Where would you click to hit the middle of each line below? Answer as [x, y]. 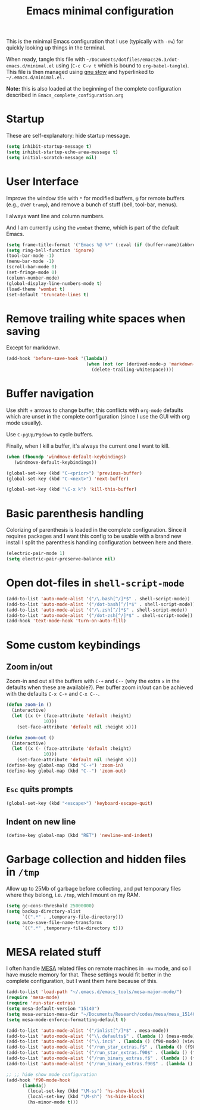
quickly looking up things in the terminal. [56, 48]
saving [23, 331]
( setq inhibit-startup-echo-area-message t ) [62, 152]
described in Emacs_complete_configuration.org [65, 95]
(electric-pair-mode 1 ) [36, 554]
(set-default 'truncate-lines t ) [48, 294]
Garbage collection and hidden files [96, 859]
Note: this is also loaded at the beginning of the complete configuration [94, 89]
